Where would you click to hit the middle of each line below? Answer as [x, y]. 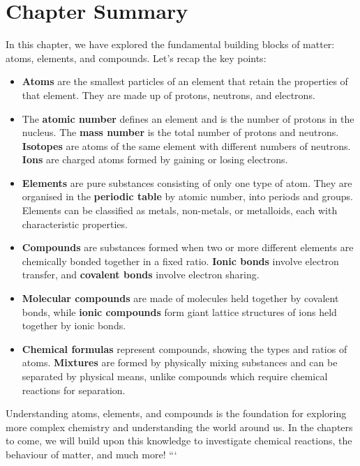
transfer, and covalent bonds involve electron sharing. [141, 275]
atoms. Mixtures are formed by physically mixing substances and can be [180, 362]
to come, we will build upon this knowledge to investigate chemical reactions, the [179, 441]
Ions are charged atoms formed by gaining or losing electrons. [155, 159]
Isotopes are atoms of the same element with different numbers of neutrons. [186, 145]
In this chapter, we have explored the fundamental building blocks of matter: [170, 44]
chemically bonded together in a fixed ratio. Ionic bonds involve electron [180, 261]
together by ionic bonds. [74, 325]
